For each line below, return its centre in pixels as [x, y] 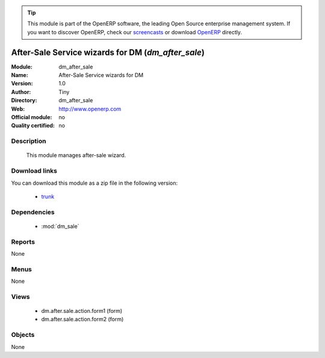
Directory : [24, 100]
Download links [34, 171]
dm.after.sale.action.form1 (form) [82, 311]
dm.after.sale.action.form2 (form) [82, 319]
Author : [21, 92]
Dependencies [33, 212]
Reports [23, 242]
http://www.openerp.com [90, 109]
